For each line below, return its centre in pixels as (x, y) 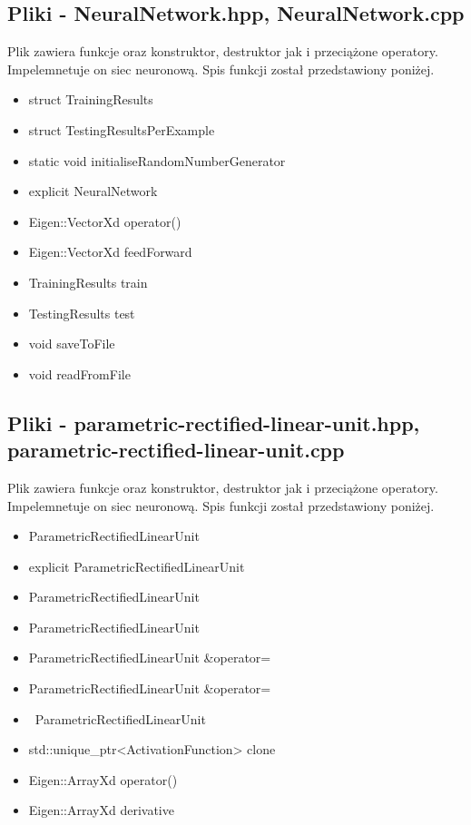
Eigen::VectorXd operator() (105, 221)
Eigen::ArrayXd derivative (101, 810)
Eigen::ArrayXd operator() (103, 779)
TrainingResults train (88, 282)
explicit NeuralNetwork (93, 191)
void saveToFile (72, 344)
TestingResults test (82, 313)
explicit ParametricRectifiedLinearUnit (137, 566)
